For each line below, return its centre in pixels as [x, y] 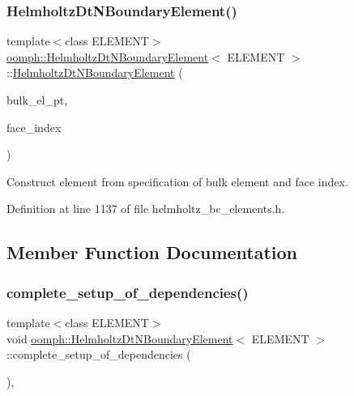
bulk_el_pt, [37, 100]
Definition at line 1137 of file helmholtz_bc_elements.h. [146, 209]
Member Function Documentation [152, 252]
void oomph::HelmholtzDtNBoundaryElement [120, 338]
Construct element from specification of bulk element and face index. [177, 181]
